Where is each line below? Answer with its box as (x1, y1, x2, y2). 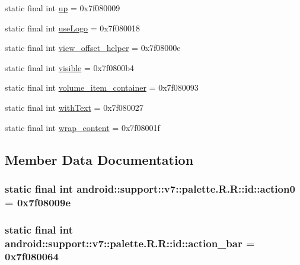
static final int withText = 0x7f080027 (5, 101, 143, 113)
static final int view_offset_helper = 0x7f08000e (5, 41, 181, 54)
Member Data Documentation (5, 150, 194, 168)
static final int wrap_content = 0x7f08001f (5, 121, 160, 133)
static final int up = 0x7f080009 (5, 2, 120, 14)
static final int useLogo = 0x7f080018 (5, 21, 140, 34)
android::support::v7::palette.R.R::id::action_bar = (5, 235, 255, 250)
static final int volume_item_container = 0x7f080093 (5, 81, 199, 94)
